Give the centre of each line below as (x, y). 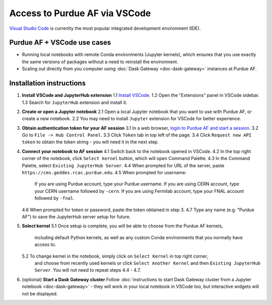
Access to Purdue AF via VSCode (80, 13)
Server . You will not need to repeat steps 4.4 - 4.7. (88, 270)
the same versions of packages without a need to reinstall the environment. (100, 62)
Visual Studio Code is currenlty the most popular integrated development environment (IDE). (105, 28)
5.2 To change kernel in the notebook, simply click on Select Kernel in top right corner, (115, 256)
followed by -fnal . (55, 198)
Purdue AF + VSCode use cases (60, 43)
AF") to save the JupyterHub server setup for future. (76, 217)
